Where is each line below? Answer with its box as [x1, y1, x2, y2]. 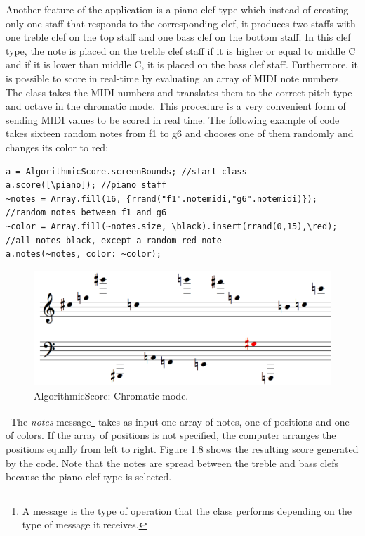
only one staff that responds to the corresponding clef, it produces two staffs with [6, 15, 356, 30]
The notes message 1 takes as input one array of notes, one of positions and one [10, 412, 350, 428]
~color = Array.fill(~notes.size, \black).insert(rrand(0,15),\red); [6, 221, 338, 231]
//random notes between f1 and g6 [6, 208, 167, 218]
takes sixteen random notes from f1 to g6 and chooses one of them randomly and [6, 126, 354, 141]
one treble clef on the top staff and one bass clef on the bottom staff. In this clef [6, 30, 351, 44]
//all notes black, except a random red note [6, 235, 222, 245]
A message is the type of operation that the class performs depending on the [22, 503, 352, 518]
